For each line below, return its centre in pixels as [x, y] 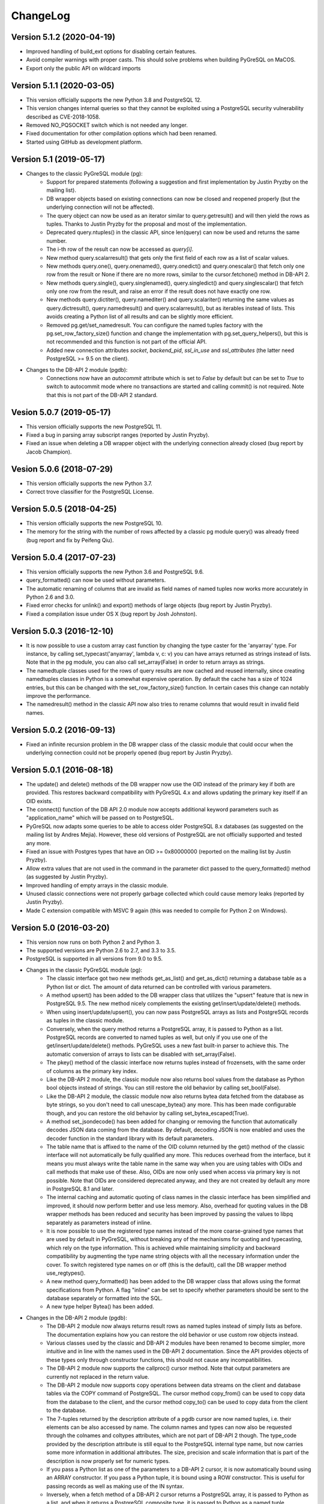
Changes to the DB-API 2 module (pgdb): [77, 369]
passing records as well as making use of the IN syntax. [115, 1486]
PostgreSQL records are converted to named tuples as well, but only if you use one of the [157, 1037]
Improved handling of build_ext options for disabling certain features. [111, 52]
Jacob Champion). [49, 452]
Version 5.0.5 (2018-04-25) [64, 509]
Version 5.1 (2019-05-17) [58, 159]
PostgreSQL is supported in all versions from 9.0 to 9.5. [94, 959]
